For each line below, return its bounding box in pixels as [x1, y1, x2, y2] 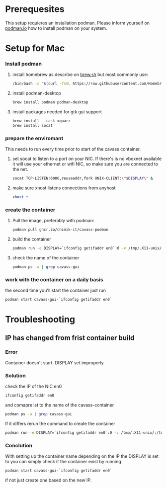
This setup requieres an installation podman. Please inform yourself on [5, 20, 150, 26]
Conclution [5, 442, 33, 449]
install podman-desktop [12, 90, 61, 96]
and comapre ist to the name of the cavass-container [5, 402, 114, 408]
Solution [5, 372, 26, 379]
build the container [12, 236, 51, 242]
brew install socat [12, 123, 53, 128]
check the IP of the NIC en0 [5, 384, 62, 390]
